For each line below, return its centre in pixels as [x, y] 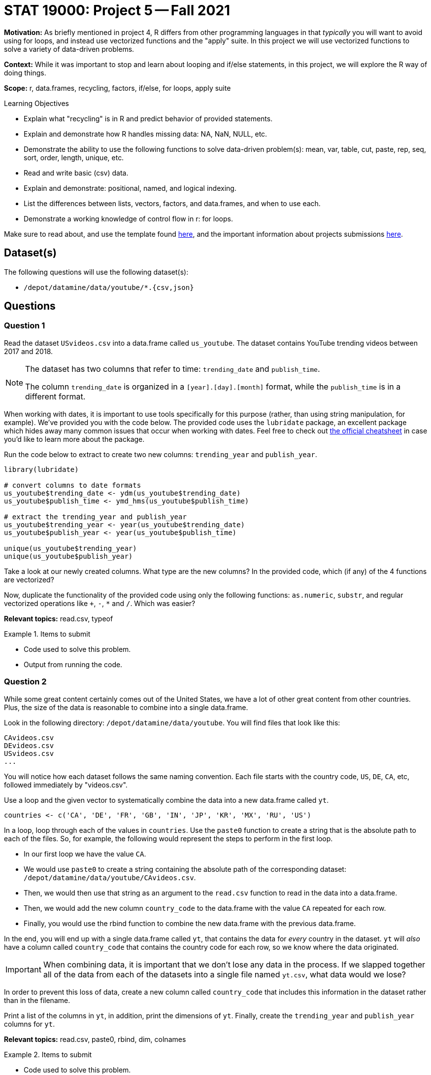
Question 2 [25, 682]
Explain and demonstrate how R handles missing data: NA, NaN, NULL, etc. [146, 134]
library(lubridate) [41, 469]
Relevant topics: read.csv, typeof [59, 618]
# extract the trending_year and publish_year [95, 517]
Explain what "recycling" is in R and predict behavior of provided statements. [148, 118]
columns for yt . [30, 1024]
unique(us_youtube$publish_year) [68, 556]
